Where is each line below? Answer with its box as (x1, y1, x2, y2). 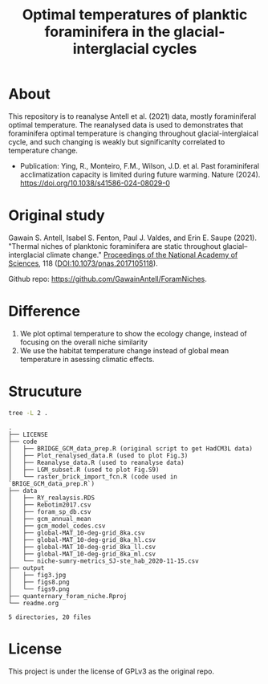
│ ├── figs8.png (8, 578, 70, 586)
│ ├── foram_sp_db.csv (8, 507, 91, 515)
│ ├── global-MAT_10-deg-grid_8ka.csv (8, 528, 146, 537)
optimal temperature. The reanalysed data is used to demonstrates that (8, 120, 244, 129)
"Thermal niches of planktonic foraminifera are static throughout (8, 241, 221, 250)
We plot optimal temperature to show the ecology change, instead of (19, 328, 247, 338)
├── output (8, 564, 45, 572)
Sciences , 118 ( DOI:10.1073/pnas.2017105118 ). (8, 259, 158, 268)
